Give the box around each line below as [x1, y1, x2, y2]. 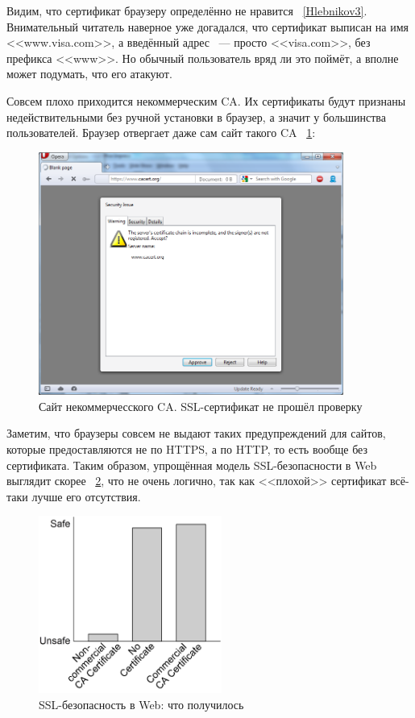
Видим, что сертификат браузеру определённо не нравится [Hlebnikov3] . [6, 2, 367, 19]
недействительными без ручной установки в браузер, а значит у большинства [6, 108, 386, 125]
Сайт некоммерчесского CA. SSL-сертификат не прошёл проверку [39, 397, 363, 414]
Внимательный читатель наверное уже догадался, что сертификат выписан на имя [6, 18, 409, 35]
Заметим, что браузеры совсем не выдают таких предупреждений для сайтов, [6, 425, 386, 442]
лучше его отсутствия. [31, 488, 141, 504]
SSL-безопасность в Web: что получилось [39, 695, 244, 712]
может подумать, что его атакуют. [6, 65, 172, 82]
